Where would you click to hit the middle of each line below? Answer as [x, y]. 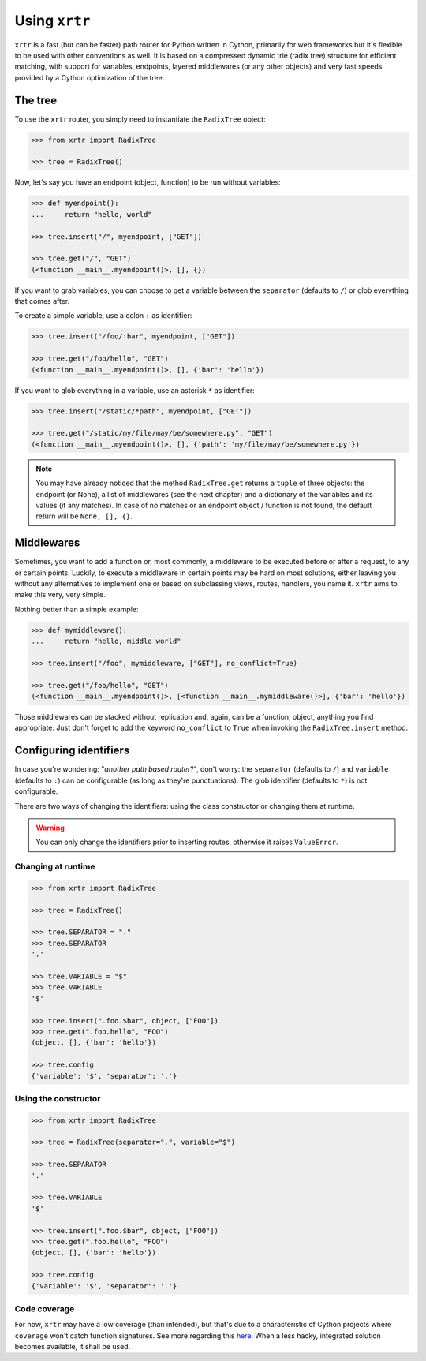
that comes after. [42, 301]
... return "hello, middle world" [106, 641]
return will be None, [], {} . [84, 516]
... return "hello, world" [92, 214]
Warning [50, 828]
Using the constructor [58, 1098]
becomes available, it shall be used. [73, 1347]
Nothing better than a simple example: [77, 609]
